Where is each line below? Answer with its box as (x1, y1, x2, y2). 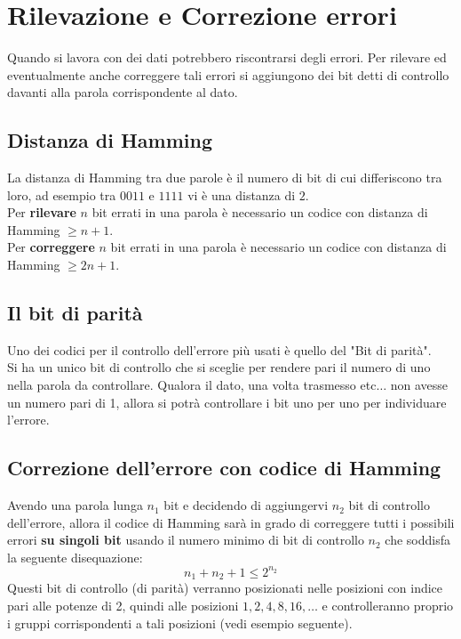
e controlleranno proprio (322, 595, 454, 614)
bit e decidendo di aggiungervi (163, 496, 329, 514)
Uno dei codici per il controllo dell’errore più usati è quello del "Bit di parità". (7, 340, 432, 359)
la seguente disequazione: (7, 547, 143, 566)
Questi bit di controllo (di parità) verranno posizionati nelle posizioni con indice (7, 578, 443, 597)
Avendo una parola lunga (7, 496, 143, 514)
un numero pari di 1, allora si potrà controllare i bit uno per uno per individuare (7, 392, 447, 411)
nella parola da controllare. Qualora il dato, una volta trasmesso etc (7, 376, 377, 394)
